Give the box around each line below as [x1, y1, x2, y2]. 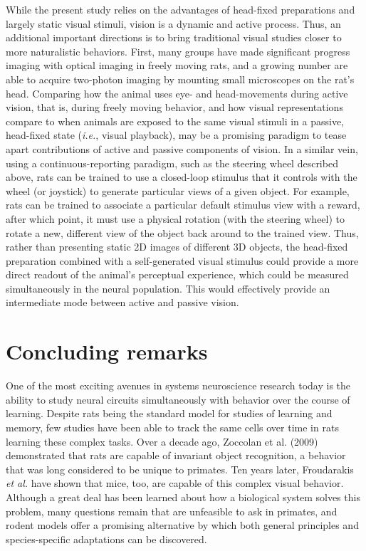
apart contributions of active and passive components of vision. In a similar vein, [6, 141, 358, 156]
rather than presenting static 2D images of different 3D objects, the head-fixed [6, 239, 348, 254]
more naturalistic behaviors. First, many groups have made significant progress [6, 43, 350, 58]
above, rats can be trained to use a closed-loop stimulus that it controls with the [6, 169, 357, 184]
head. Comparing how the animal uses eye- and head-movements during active [6, 85, 348, 100]
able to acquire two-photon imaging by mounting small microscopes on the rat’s [6, 71, 355, 86]
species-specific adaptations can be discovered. [6, 531, 207, 546]
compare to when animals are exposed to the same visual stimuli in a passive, [6, 113, 345, 128]
